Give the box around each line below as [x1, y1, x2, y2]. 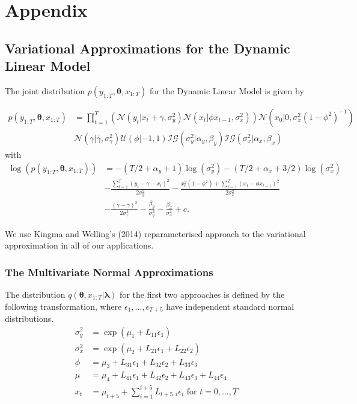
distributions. [5, 312, 54, 324]
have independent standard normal [166, 300, 294, 312]
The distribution [5, 288, 66, 300]
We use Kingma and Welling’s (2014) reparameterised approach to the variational [5, 227, 306, 240]
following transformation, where [5, 300, 122, 312]
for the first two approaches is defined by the [120, 288, 285, 300]
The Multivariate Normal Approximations [5, 264, 213, 279]
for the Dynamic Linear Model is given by [149, 84, 304, 97]
